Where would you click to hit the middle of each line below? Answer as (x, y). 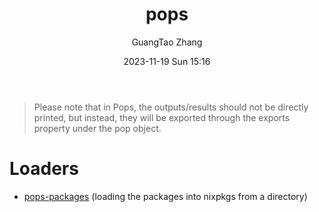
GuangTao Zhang (167, 42)
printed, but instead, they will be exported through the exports (162, 117)
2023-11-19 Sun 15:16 (167, 61)
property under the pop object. (97, 128)
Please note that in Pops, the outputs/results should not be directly (171, 107)
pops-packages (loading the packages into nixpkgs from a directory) (165, 196)
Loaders (44, 169)
